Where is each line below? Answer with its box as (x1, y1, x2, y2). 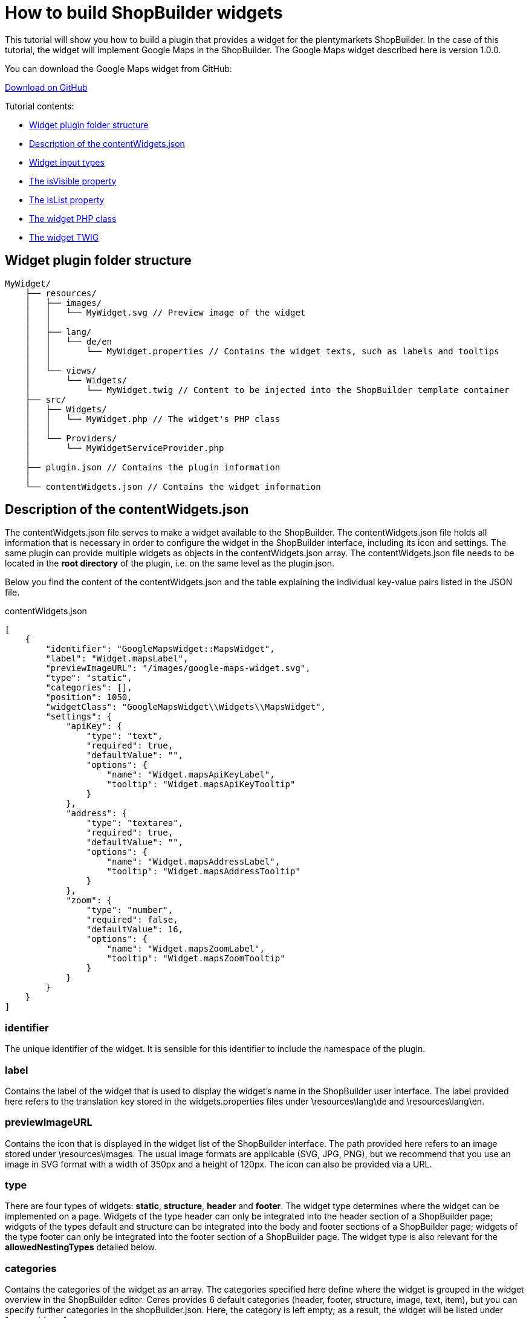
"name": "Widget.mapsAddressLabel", (106, 857, 281, 867)
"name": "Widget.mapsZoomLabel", (106, 944, 265, 954)
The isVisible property (29, 175, 117, 186)
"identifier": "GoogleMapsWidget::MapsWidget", (45, 644, 275, 654)
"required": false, (86, 915, 178, 925)
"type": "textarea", (86, 818, 184, 828)
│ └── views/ (25, 365, 97, 375)
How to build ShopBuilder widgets (5, 2, 283, 23)
